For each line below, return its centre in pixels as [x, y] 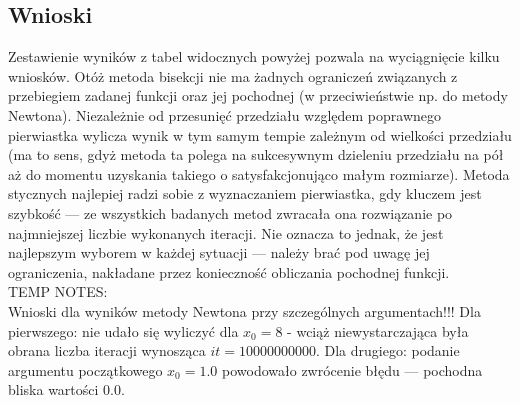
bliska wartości [53, 389]
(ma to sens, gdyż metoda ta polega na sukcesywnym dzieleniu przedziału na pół [256, 154]
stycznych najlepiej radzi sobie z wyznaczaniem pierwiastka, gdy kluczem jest [245, 193]
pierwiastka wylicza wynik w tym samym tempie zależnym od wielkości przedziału [260, 134]
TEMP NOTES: [58, 291]
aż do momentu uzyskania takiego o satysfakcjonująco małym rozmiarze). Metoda [259, 173]
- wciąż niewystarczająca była [378, 330]
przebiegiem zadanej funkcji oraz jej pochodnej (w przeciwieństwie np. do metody [258, 95]
